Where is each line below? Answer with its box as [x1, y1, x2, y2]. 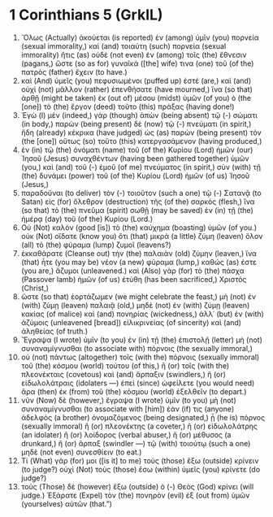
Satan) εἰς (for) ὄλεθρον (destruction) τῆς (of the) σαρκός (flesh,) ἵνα [20, 197, 255, 206]
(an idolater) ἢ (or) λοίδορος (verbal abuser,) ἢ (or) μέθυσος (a [20, 429, 232, 440]
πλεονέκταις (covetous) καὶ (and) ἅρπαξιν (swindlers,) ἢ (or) [20, 369, 227, 379]
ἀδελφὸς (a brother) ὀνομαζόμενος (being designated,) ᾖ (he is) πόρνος [20, 412, 266, 422]
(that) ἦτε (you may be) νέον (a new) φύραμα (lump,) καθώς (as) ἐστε [20, 257, 257, 267]
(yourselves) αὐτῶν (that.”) [20, 498, 113, 509]
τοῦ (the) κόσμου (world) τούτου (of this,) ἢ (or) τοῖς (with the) [20, 360, 230, 371]
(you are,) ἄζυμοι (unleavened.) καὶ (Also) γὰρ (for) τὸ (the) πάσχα [20, 266, 245, 276]
